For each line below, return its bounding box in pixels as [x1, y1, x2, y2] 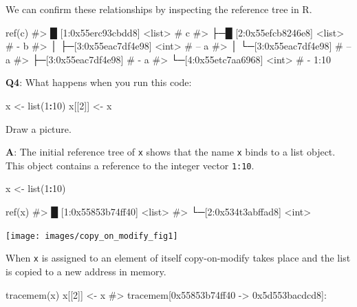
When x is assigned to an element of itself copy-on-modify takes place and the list [6, 251, 351, 265]
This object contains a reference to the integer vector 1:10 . [6, 158, 255, 172]
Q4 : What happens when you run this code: [6, 75, 192, 89]
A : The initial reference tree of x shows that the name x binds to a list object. [6, 145, 336, 159]
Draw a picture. [6, 121, 72, 136]
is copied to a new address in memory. [6, 264, 166, 278]
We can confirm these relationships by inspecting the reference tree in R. [6, 2, 312, 16]
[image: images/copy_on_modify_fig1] [6, 231, 178, 241]
